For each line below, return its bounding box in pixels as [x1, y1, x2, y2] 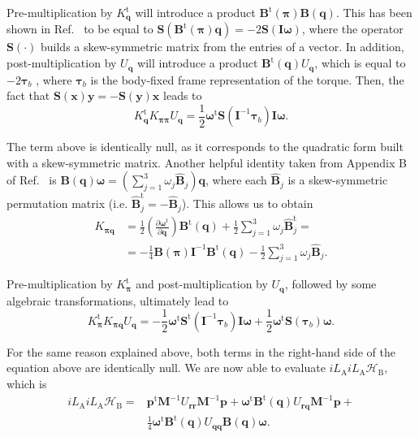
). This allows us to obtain [181, 195, 313, 212]
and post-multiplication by [136, 275, 268, 292]
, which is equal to [314, 54, 406, 71]
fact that [6, 87, 50, 104]
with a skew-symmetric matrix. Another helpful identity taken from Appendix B [6, 154, 407, 171]
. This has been [335, 4, 413, 20]
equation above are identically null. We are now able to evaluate [6, 359, 326, 376]
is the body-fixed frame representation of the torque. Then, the [90, 71, 404, 88]
